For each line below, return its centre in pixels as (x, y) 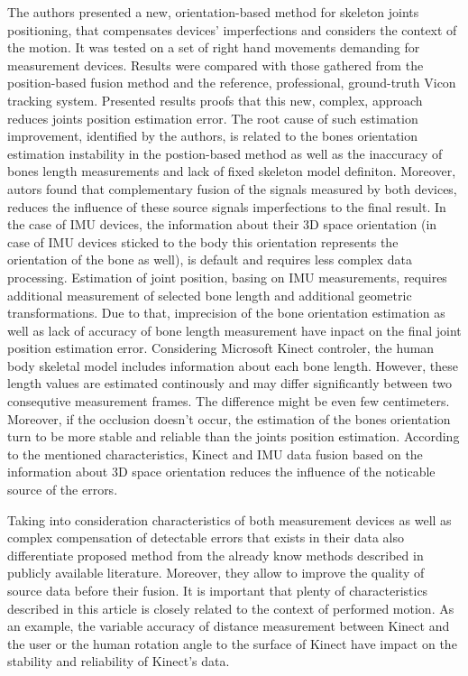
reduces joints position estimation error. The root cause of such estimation (213, 118)
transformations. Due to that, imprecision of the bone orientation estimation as (226, 313)
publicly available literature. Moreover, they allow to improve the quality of (216, 573)
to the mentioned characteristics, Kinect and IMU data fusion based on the (215, 454)
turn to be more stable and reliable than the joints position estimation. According (234, 436)
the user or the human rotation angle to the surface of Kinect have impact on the (232, 643)
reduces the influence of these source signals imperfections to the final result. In (227, 206)
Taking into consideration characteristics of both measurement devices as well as (229, 519)
